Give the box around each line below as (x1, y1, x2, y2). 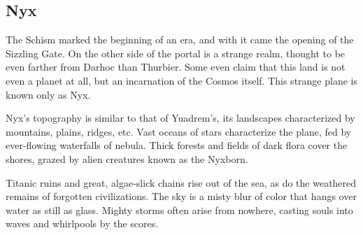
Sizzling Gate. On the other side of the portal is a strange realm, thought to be (6, 45, 346, 60)
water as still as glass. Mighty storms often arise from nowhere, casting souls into (6, 202, 353, 217)
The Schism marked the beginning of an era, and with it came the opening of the (6, 32, 354, 47)
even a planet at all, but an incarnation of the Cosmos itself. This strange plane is (6, 73, 357, 87)
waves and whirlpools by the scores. (6, 216, 159, 231)
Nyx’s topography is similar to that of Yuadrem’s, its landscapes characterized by (6, 111, 355, 125)
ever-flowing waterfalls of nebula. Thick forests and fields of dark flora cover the (6, 138, 348, 152)
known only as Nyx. (6, 87, 91, 101)
